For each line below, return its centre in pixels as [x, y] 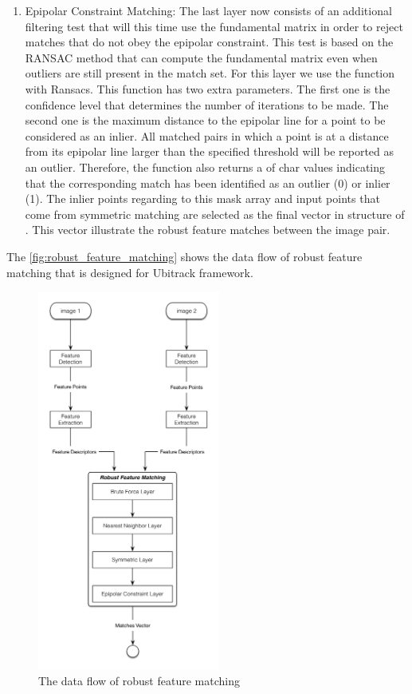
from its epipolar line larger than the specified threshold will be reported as [210, 151]
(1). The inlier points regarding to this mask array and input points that [202, 198]
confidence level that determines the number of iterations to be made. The [207, 104]
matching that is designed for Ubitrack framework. [130, 272]
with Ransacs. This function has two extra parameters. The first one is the [208, 88]
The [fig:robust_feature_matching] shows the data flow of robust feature [184, 256]
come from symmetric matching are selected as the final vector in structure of [215, 214]
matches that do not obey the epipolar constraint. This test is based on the [209, 42]
